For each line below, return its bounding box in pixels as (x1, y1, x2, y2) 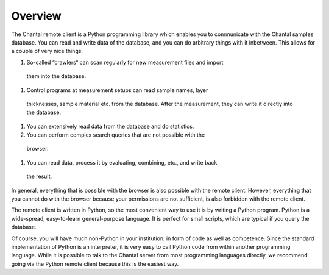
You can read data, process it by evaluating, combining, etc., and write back (26, 159, 218, 166)
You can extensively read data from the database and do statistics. (26, 123, 194, 130)
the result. (26, 173, 52, 180)
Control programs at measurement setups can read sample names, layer (26, 86, 208, 94)
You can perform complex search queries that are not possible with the (26, 131, 205, 138)
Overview (11, 9, 62, 23)
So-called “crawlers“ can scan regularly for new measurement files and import (26, 59, 224, 66)
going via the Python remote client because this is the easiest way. (11, 260, 179, 268)
